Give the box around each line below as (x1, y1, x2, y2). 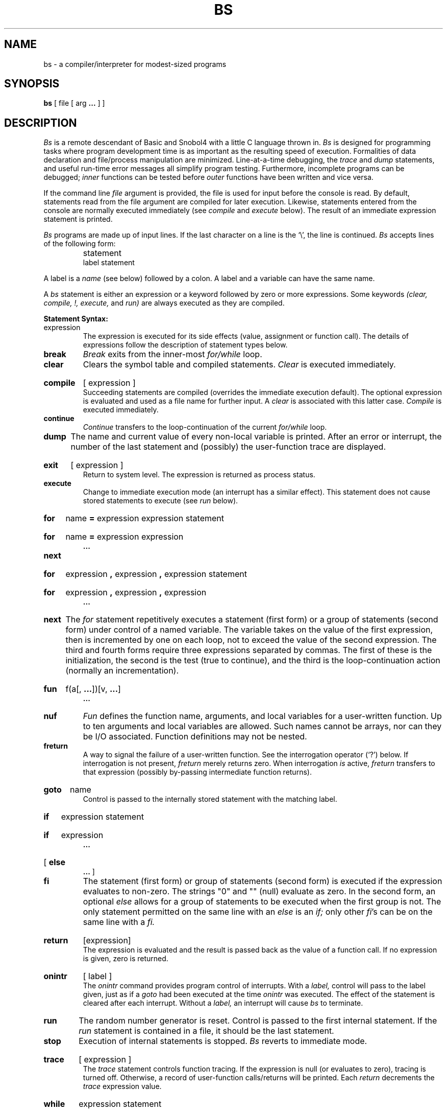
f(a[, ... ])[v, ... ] (65, 684, 121, 694)
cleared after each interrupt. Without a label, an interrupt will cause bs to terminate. (83, 999, 363, 1008)
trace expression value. (83, 1082, 162, 1091)
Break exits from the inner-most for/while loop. (83, 349, 262, 360)
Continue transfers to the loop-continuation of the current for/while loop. (83, 423, 327, 432)
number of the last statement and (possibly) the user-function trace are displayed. (70, 442, 386, 452)
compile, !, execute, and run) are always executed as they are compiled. (43, 298, 285, 308)
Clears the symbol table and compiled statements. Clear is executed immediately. (83, 359, 396, 370)
